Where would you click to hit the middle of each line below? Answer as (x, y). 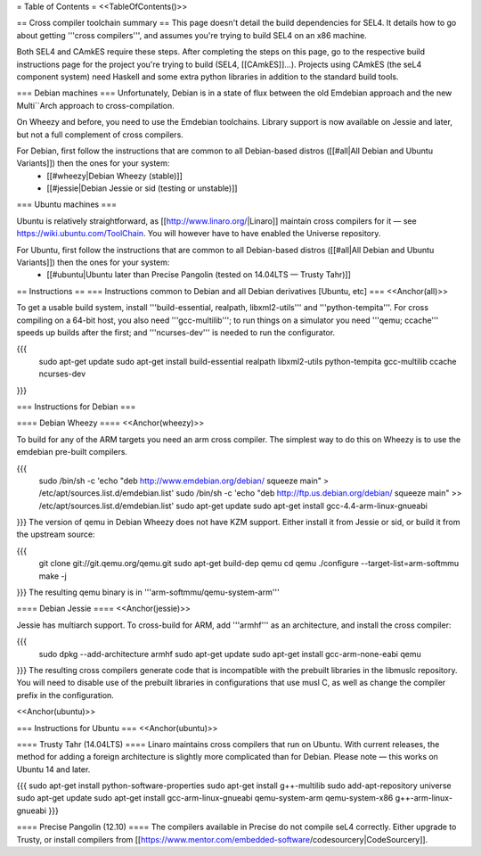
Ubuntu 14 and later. (53, 769)
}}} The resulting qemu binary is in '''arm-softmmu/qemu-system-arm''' (148, 592)
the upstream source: (56, 534)
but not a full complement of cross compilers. (100, 135)
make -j (53, 576)
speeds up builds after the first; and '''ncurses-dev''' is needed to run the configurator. (176, 332)
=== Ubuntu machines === (67, 204)
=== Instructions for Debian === (76, 407)
